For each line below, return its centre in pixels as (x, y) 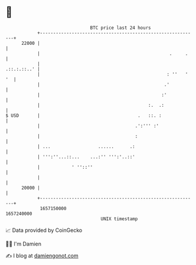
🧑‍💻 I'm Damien (24, 244)
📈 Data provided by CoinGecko (44, 230)
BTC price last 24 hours (120, 28)
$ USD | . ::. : (84, 115)
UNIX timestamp (119, 219)
